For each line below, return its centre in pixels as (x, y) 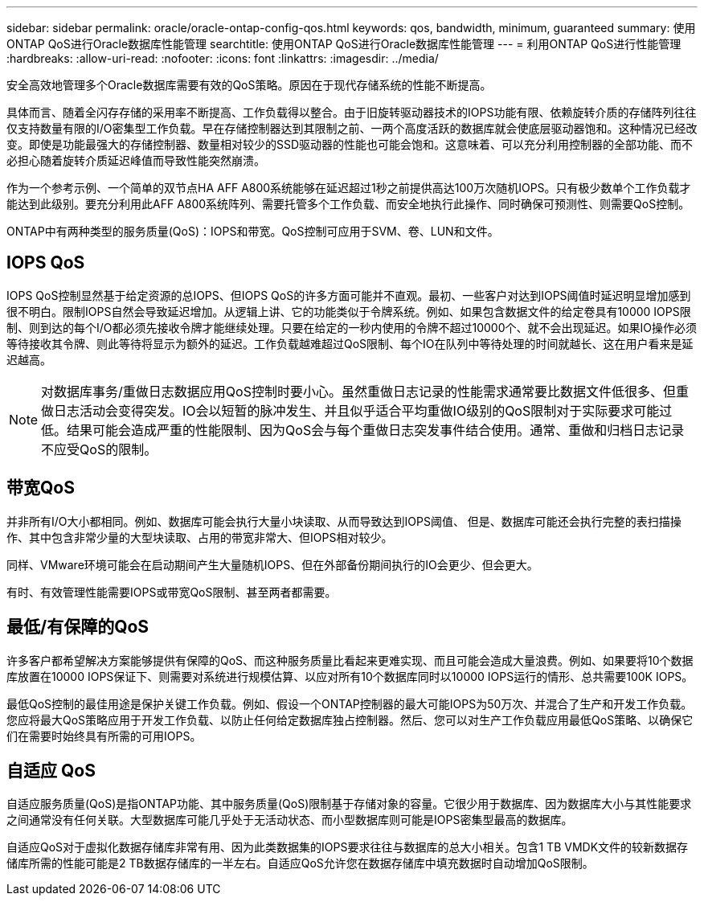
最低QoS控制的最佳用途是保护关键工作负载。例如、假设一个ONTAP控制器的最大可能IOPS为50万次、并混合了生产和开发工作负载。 (350, 703)
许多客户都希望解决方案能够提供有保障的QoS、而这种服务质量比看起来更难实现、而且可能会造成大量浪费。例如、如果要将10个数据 (350, 660)
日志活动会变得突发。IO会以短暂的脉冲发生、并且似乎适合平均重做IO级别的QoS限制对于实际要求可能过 (363, 410)
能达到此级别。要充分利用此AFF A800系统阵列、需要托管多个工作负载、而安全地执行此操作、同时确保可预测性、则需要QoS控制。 (348, 204)
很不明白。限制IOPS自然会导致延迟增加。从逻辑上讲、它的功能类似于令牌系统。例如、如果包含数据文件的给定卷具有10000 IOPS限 (349, 311)
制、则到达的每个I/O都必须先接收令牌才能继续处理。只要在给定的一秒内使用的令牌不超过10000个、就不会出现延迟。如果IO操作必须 (352, 327)
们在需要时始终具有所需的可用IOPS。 (104, 736)
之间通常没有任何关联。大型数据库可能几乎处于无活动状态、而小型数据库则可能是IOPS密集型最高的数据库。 (290, 820)
